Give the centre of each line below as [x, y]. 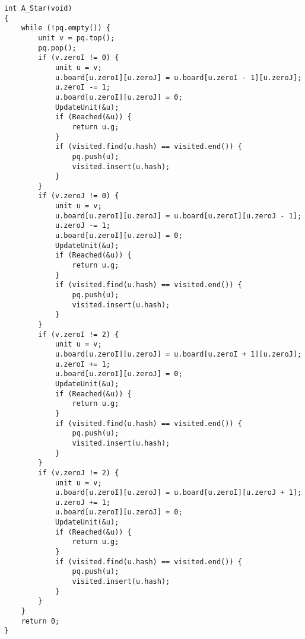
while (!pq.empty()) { [66, 28]
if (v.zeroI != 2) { [79, 334]
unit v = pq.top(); [77, 38]
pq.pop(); [57, 48]
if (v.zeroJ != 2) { [79, 473]
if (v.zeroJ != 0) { [79, 196]
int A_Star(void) [38, 8]
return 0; [40, 621]
